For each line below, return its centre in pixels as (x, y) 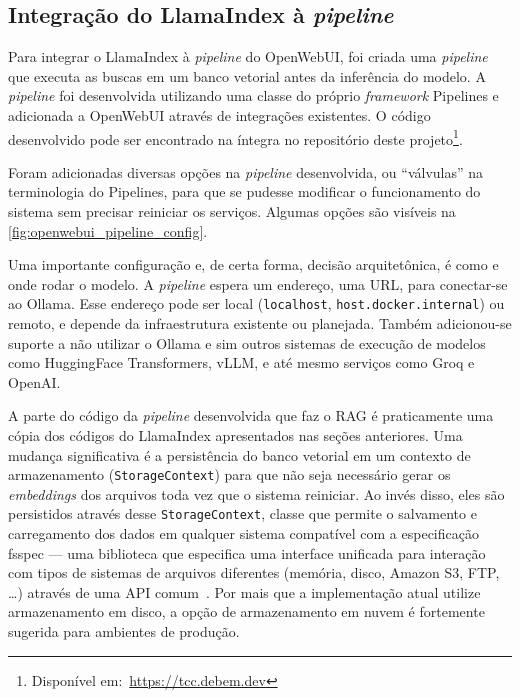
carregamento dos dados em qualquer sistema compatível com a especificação (243, 533)
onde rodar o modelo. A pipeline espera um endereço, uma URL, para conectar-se (258, 283)
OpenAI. (34, 381)
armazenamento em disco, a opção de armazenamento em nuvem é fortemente (246, 611)
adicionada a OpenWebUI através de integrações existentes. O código (219, 114)
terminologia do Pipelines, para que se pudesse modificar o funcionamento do (244, 191)
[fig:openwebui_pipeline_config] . (108, 230)
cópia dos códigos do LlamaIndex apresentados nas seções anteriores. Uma (235, 435)
